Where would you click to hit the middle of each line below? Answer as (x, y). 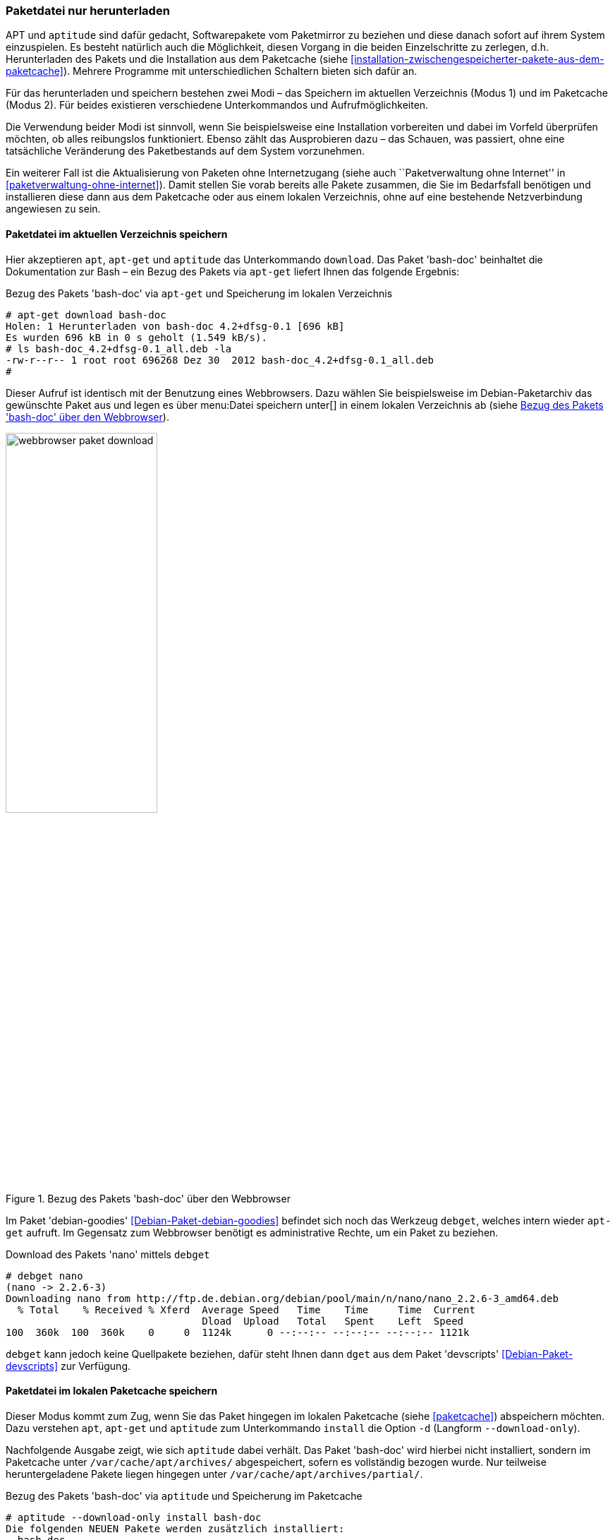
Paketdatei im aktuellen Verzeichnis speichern (117, 234)
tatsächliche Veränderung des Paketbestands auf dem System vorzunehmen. (185, 151)
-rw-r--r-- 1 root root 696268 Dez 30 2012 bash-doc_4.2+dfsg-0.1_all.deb (220, 360)
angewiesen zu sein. (53, 209)
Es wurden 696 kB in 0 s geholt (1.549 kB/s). (136, 337)
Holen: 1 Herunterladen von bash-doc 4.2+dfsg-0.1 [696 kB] (175, 326)
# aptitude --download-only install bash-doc (134, 1517)
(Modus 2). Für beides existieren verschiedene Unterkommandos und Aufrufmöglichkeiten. (217, 105)
